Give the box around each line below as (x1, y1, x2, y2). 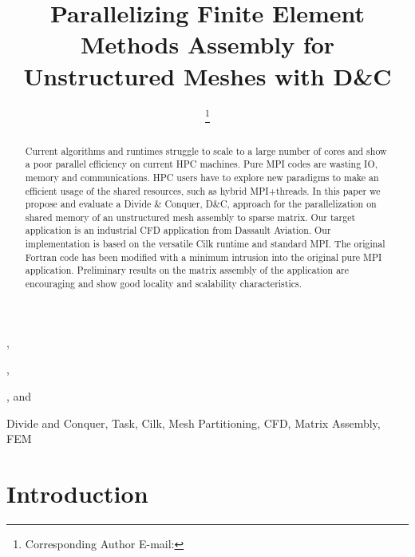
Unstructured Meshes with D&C (23, 59, 392, 92)
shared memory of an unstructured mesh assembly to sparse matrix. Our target (25, 210, 356, 223)
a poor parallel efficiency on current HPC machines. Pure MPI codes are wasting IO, (25, 157, 377, 171)
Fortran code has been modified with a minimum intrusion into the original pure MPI (25, 250, 382, 263)
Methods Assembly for (80, 28, 335, 61)
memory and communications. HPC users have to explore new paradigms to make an (25, 170, 379, 184)
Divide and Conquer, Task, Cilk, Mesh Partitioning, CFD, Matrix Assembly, (6, 414, 381, 431)
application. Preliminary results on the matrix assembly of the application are (25, 263, 350, 277)
